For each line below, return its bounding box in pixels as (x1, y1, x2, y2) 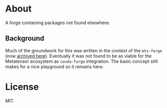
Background (5, 34, 44, 43)
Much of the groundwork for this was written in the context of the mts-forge (5, 47, 162, 53)
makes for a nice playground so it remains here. (5, 63, 104, 69)
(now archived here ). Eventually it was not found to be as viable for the (5, 53, 152, 59)
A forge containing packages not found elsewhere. (5, 20, 111, 26)
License (5, 81, 39, 92)
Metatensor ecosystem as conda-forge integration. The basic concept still (5, 58, 158, 64)
